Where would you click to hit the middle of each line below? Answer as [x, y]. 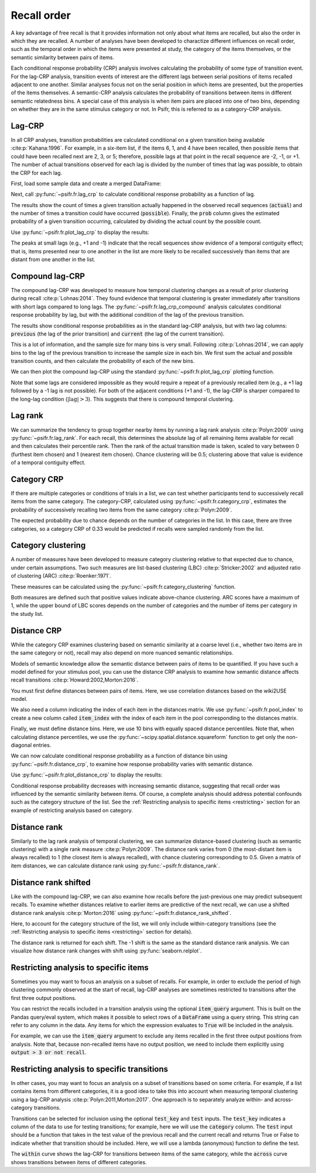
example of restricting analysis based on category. [72, 810]
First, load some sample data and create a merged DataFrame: [86, 183]
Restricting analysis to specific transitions [90, 1069]
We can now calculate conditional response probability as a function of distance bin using [119, 756]
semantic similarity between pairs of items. [63, 57]
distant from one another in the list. [53, 260]
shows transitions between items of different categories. [79, 1162]
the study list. [27, 613]
